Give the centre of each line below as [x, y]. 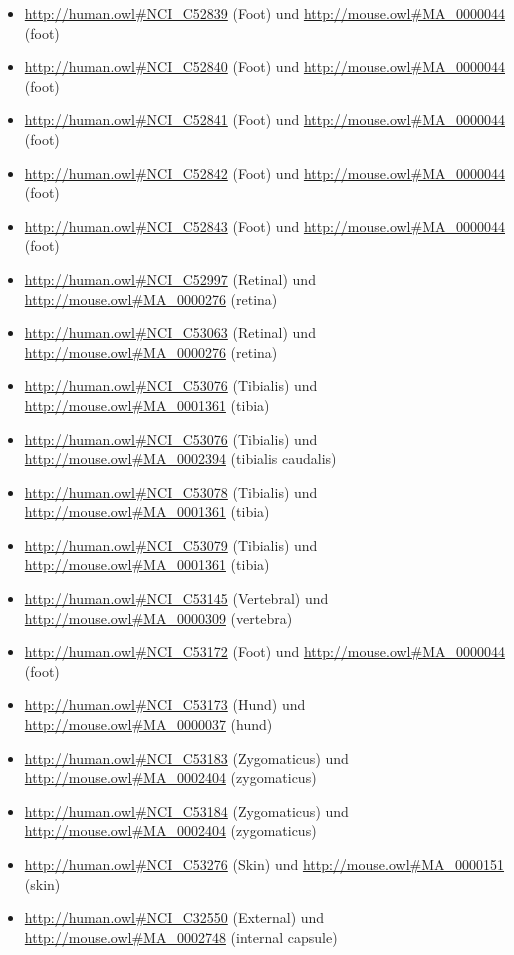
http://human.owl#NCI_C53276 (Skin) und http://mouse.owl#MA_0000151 [264, 864]
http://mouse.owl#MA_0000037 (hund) [148, 724]
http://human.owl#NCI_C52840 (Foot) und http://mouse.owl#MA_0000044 [265, 66]
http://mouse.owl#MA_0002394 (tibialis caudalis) [180, 458]
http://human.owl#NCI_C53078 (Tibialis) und [171, 491]
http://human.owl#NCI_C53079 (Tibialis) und [171, 544]
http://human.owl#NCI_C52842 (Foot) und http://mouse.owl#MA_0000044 [265, 172]
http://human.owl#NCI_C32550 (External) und [174, 917]
